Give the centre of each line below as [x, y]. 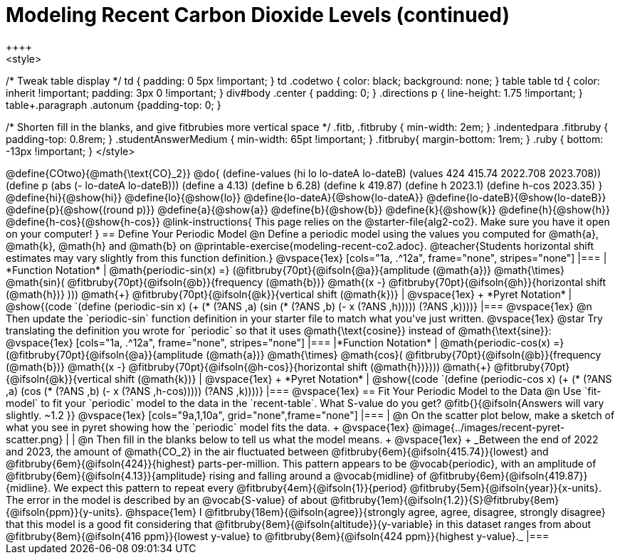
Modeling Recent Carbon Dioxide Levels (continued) [258, 15]
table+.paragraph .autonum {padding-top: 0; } [114, 105]
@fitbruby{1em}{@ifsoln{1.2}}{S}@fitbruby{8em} [445, 500]
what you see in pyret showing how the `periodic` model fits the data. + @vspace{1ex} [208, 427]
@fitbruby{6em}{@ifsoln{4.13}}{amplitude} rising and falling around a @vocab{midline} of [216, 475]
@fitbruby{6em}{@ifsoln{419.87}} [509, 475]
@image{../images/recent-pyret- [489, 427]
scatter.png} [35, 439]
